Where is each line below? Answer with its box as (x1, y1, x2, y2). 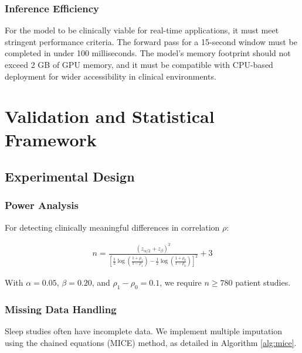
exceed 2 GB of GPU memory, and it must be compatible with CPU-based (5, 59, 273, 70)
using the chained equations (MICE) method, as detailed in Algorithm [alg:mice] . (5, 336, 297, 348)
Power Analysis (5, 198, 79, 213)
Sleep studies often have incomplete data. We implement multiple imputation (5, 325, 283, 337)
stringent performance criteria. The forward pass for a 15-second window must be (5, 35, 297, 47)
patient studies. (235, 276, 291, 289)
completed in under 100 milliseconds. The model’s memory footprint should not (5, 47, 291, 59)
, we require (160, 276, 202, 289)
